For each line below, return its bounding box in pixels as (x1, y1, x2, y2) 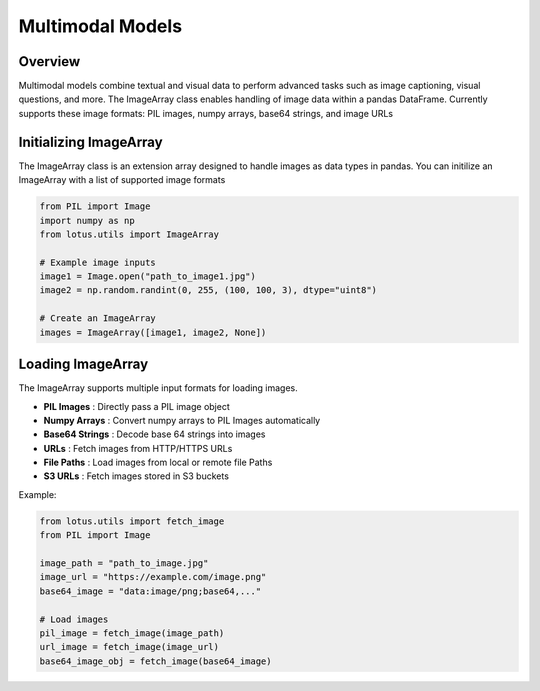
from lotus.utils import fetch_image (39, 515, 225, 527)
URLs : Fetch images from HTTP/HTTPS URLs (43, 442, 233, 454)
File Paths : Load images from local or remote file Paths (43, 456, 273, 469)
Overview (18, 53, 81, 70)
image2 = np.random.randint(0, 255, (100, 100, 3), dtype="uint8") (39, 285, 378, 296)
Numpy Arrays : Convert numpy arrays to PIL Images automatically (43, 414, 321, 426)
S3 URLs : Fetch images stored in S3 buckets (43, 470, 230, 482)
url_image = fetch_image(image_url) (39, 641, 220, 653)
